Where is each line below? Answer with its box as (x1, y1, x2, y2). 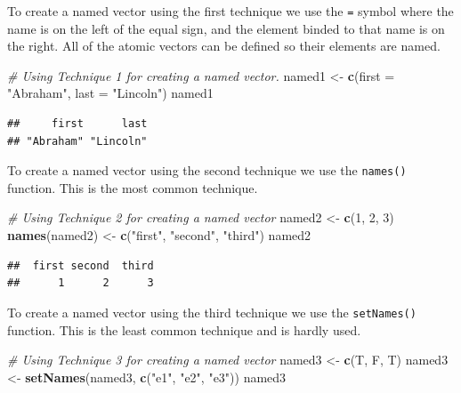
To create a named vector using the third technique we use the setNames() (7, 302, 417, 321)
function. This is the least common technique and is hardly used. (7, 320, 361, 339)
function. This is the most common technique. (7, 178, 258, 196)
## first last (7, 117, 148, 131)
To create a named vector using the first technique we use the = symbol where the (7, 2, 454, 20)
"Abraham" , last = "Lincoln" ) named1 (7, 84, 214, 102)
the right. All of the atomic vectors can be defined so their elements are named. (7, 36, 441, 55)
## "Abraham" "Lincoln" (7, 134, 148, 148)
